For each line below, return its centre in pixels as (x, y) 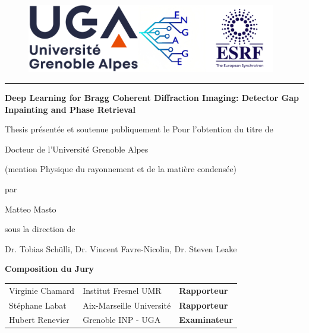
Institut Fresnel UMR (122, 290)
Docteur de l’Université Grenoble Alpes (77, 149)
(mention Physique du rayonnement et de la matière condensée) (121, 169)
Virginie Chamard (42, 290)
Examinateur (206, 320)
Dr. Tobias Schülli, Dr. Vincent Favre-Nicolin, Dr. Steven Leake (121, 248)
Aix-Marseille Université (127, 305)
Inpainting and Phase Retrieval (70, 109)
